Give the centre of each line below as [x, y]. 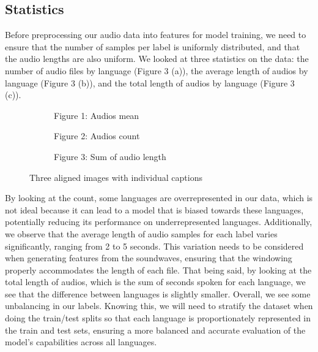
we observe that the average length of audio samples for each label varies [141, 233]
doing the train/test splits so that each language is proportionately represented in [158, 318]
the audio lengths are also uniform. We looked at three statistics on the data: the [157, 59]
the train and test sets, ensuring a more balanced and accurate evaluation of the [155, 330]
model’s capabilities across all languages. [81, 342]
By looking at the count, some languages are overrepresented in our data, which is [159, 198]
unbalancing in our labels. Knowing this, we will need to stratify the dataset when [159, 306]
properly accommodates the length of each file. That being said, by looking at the [158, 270]
